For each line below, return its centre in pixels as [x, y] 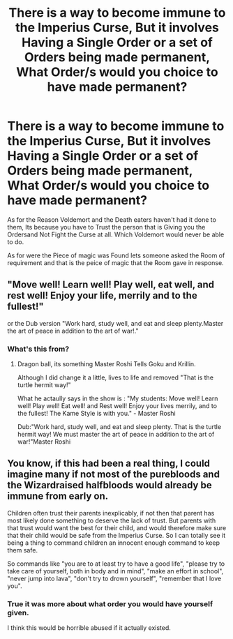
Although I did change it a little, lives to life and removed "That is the [115, 377]
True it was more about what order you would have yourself [110, 603]
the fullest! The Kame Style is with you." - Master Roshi [96, 414]
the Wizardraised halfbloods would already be [110, 485]
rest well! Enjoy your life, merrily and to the [102, 295]
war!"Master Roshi [44, 442]
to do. [16, 241]
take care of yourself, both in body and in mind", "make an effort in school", [115, 571]
